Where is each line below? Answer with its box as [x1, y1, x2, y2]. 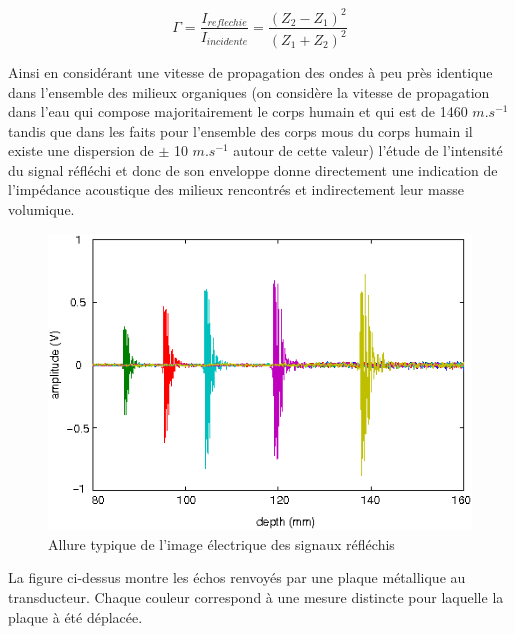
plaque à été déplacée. [8, 606, 143, 627]
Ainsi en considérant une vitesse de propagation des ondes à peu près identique [8, 61, 493, 82]
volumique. [8, 199, 75, 220]
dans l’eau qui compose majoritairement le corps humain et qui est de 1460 [8, 101, 468, 122]
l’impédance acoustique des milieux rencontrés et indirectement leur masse [8, 179, 464, 200]
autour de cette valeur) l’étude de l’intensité [233, 140, 503, 161]
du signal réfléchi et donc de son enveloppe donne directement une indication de [8, 159, 498, 180]
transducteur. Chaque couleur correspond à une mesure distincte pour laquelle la [8, 587, 504, 608]
